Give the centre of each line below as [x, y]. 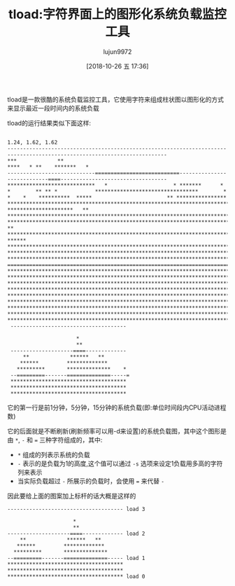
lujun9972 [117, 51]
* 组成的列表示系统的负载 [54, 454]
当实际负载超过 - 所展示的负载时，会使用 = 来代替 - [91, 481]
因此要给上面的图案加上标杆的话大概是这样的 [72, 496]
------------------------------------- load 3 [76, 509]
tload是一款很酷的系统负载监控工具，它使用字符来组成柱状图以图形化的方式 [115, 99]
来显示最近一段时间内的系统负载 [53, 108]
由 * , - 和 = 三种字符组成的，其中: [55, 440]
